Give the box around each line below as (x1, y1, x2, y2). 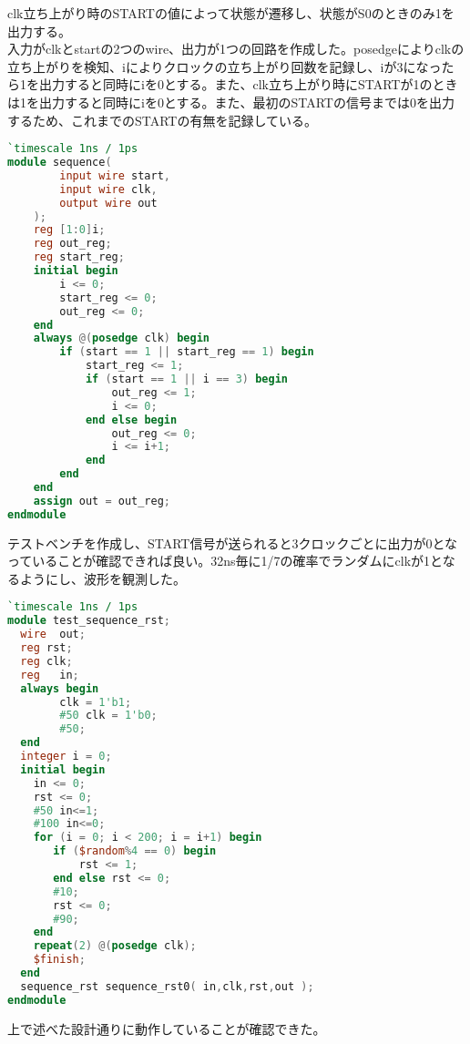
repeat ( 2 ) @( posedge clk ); (33, 939, 197, 953)
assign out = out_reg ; (33, 494, 171, 507)
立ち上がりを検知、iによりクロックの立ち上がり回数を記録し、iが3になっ (7, 56, 442, 76)
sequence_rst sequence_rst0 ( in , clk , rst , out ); (20, 979, 314, 993)
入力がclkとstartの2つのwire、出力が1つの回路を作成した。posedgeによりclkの (7, 39, 465, 58)
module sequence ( (7, 156, 112, 169)
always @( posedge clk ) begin (33, 332, 209, 345)
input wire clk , (59, 182, 158, 196)
